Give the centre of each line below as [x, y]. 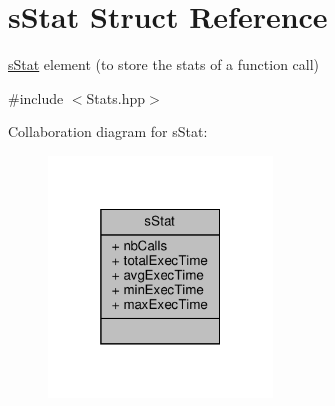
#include [36, 97]
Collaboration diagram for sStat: [108, 131]
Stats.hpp [115, 97]
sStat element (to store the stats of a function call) [164, 64]
